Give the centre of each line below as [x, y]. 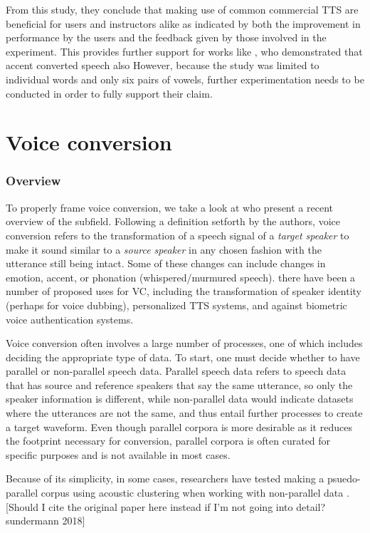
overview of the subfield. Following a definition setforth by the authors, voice [173, 221]
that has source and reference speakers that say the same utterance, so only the [179, 384]
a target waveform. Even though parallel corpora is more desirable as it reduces [179, 426]
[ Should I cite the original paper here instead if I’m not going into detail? [166, 506]
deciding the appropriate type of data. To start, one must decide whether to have [183, 357]
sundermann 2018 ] [46, 521]
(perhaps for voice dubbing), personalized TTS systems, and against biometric [176, 305]
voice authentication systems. [70, 319]
